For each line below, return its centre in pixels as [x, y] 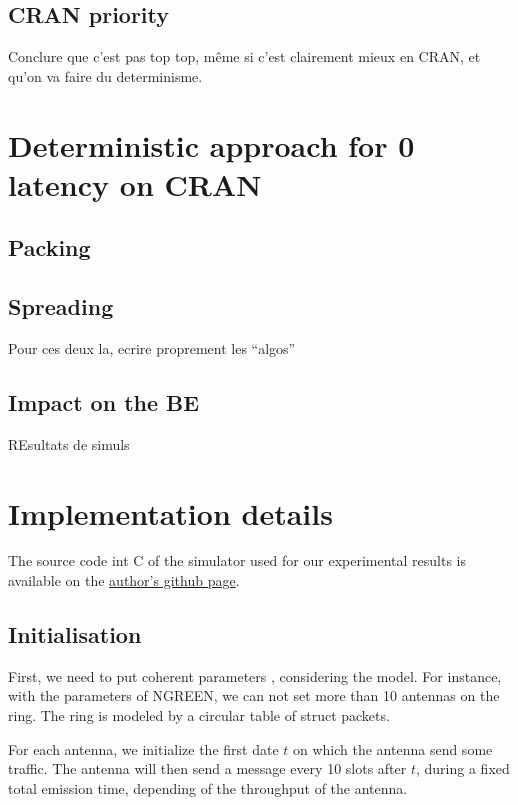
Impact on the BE [104, 401]
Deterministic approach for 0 [211, 144]
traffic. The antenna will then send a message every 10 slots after [207, 768]
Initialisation [75, 634]
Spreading [61, 306]
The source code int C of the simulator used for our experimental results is [237, 560]
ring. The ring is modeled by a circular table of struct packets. [199, 715]
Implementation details [170, 512]
